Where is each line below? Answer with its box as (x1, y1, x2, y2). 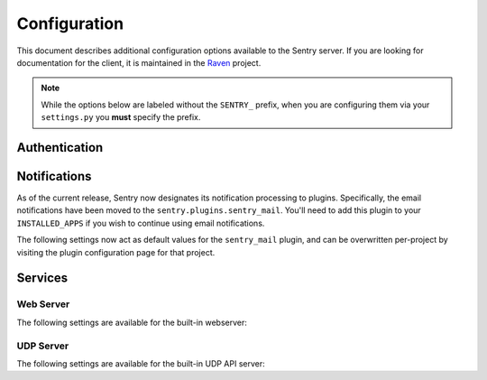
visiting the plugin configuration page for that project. (16, 246, 216, 257)
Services (16, 271, 69, 286)
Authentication (16, 140, 104, 155)
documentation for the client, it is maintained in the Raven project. (16, 57, 262, 68)
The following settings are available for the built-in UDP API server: (16, 357, 265, 369)
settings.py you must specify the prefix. (41, 112, 201, 123)
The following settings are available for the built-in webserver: (16, 317, 248, 328)
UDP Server (16, 339, 69, 352)
